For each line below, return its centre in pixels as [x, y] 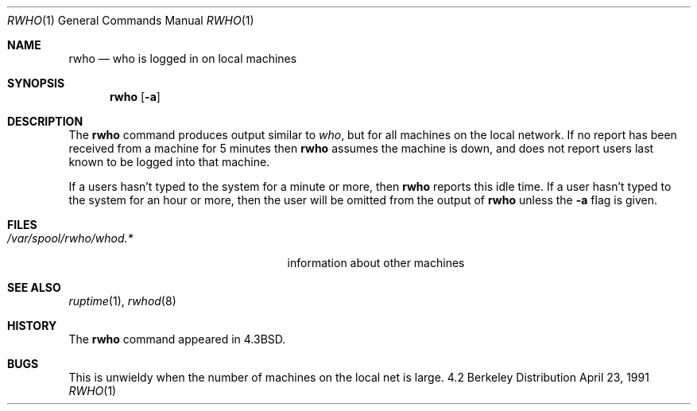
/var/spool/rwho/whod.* [70, 238]
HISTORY [32, 326]
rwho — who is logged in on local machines [183, 58]
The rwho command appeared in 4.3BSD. [177, 339]
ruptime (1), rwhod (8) [122, 301]
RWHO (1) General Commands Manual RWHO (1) [131, 20]
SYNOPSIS [36, 83]
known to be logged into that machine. [169, 162]
